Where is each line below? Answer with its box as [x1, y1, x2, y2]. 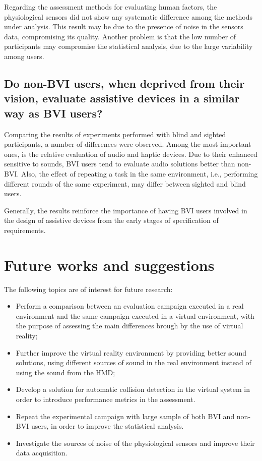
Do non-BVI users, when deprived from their [4, 75, 245, 91]
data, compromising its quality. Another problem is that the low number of [4, 31, 236, 41]
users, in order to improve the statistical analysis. [31, 421, 184, 431]
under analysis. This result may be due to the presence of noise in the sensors [4, 21, 243, 32]
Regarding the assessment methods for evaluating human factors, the [4, 2, 217, 12]
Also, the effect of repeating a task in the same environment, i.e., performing [21, 168, 258, 179]
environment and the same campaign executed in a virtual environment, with [16, 310, 254, 321]
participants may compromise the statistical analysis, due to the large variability [4, 41, 253, 51]
